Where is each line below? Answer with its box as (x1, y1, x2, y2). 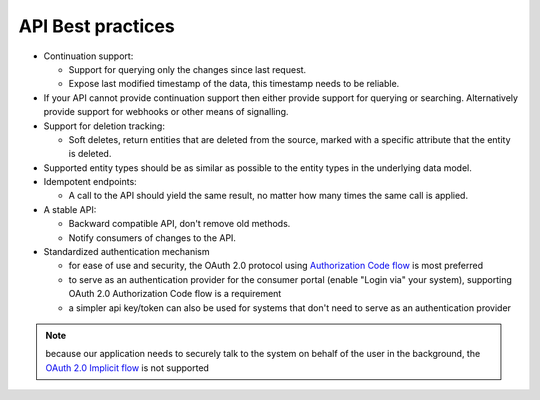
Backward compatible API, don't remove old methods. (68, 218, 291, 230)
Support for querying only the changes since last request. (68, 63, 307, 75)
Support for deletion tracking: (43, 120, 165, 132)
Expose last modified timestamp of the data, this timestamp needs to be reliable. (68, 78, 400, 90)
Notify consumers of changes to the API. (68, 231, 237, 244)
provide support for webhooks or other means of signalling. (43, 106, 289, 118)
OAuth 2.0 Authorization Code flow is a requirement (68, 288, 282, 300)
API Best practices (18, 15, 175, 37)
